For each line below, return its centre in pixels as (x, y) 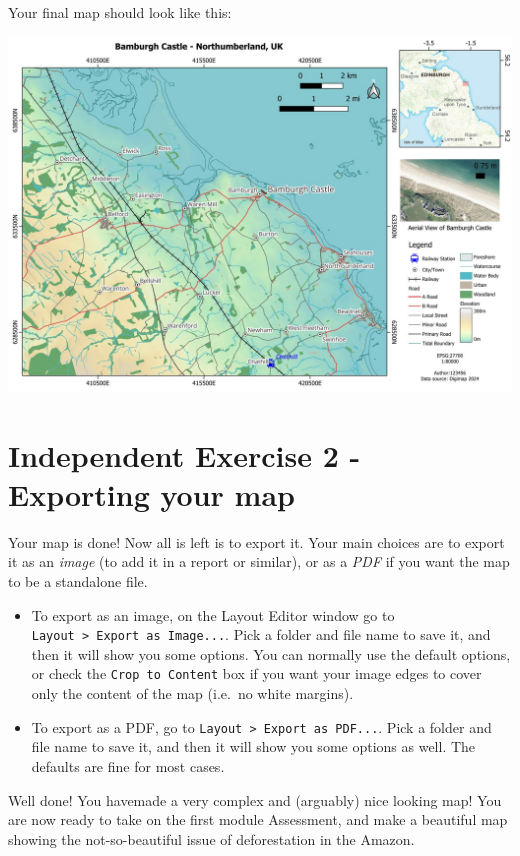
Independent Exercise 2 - (184, 454)
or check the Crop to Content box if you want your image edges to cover (256, 673)
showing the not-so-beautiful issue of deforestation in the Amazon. (211, 838)
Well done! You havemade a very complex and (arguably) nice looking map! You (255, 799)
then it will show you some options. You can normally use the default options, (271, 653)
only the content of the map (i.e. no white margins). (192, 693)
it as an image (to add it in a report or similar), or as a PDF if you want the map (259, 561)
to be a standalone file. (78, 581)
